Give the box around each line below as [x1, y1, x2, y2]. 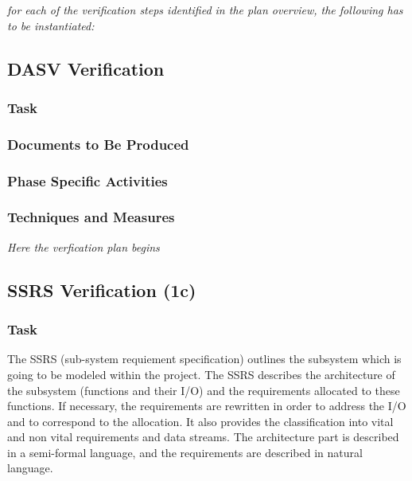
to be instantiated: [7, 17, 95, 33]
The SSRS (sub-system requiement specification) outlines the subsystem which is [7, 350, 402, 367]
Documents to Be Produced [7, 134, 189, 154]
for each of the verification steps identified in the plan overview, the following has [7, 2, 403, 18]
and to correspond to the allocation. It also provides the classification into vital [7, 413, 394, 429]
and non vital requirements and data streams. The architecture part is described [7, 428, 399, 445]
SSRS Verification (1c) [7, 277, 196, 302]
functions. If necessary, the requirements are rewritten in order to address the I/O [7, 397, 406, 414]
